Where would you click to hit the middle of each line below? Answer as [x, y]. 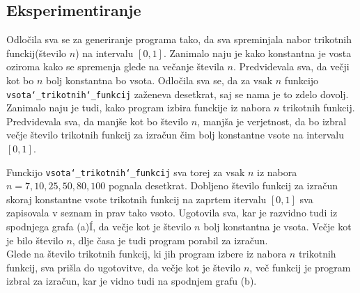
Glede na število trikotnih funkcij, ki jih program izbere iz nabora [147, 254]
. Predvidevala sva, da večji [291, 66]
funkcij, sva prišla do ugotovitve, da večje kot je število [124, 267]
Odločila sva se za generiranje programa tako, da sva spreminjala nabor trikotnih [179, 39]
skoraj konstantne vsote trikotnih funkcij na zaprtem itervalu [136, 199]
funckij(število [37, 53]
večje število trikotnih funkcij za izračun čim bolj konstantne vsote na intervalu [175, 135]
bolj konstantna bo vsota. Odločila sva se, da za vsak [159, 80]
